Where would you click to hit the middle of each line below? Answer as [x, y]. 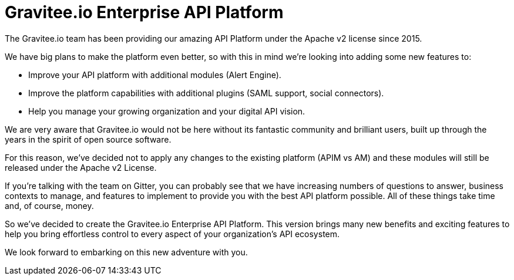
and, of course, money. [49, 205]
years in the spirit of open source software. [88, 139]
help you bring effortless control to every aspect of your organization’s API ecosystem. [172, 234]
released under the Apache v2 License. [81, 167]
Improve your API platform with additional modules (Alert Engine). [155, 75]
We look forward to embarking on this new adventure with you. [126, 252]
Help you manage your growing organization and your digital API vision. [167, 111]
